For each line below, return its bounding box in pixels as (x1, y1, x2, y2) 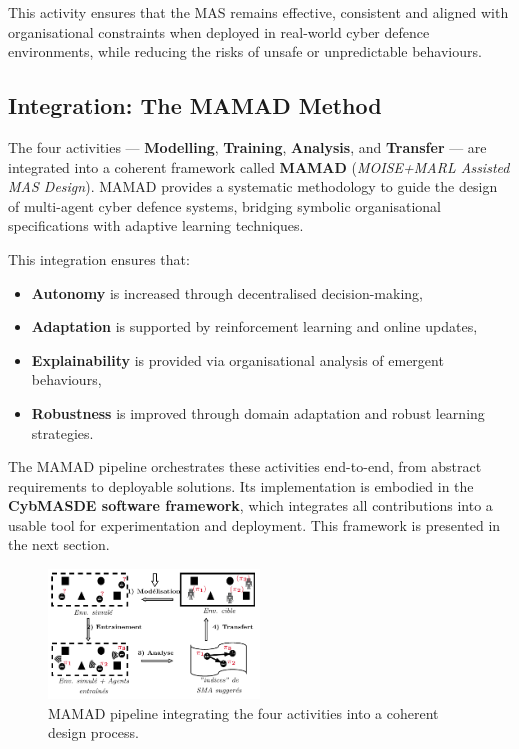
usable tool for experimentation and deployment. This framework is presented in (8, 514, 501, 535)
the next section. (8, 534, 110, 555)
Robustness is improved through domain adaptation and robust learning (31, 402, 485, 423)
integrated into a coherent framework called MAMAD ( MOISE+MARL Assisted (8, 156, 510, 177)
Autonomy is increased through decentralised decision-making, (31, 282, 423, 303)
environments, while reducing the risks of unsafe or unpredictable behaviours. (8, 41, 482, 62)
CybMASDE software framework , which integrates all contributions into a (8, 495, 493, 516)
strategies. (31, 422, 94, 443)
